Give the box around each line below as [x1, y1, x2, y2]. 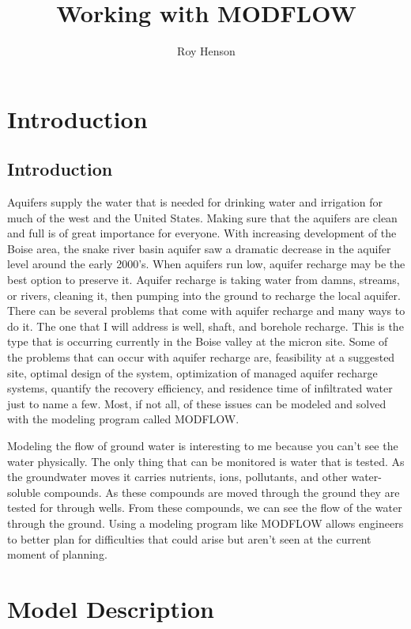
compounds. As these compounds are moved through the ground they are [43, 483, 400, 500]
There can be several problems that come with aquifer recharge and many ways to [7, 302, 405, 319]
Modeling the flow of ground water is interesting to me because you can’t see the [7, 438, 398, 454]
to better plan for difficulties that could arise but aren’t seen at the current [7, 530, 371, 547]
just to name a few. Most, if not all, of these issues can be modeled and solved [7, 395, 386, 411]
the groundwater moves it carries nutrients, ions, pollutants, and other [7, 468, 348, 485]
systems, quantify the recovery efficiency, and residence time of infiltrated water [7, 380, 393, 396]
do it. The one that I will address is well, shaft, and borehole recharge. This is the [7, 317, 404, 334]
